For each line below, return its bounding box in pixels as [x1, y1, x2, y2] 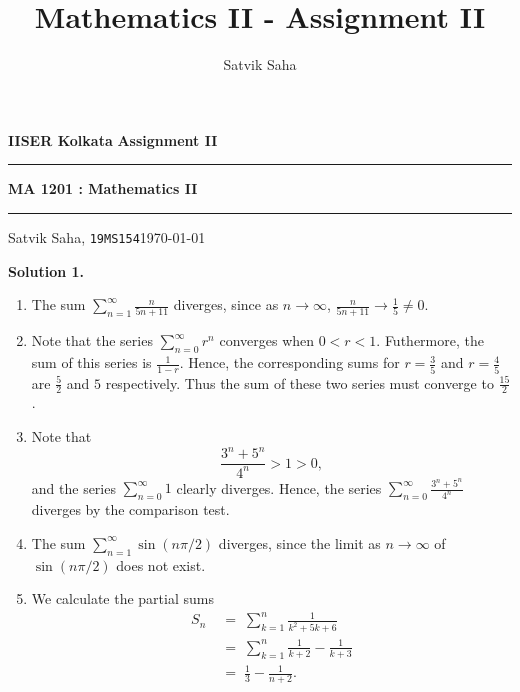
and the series [31, 477, 116, 498]
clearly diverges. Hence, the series [176, 477, 382, 498]
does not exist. [116, 554, 206, 575]
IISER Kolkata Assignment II [8, 129, 218, 150]
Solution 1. [8, 260, 85, 281]
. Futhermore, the [376, 330, 484, 351]
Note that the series [31, 330, 153, 351]
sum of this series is [31, 352, 152, 373]
